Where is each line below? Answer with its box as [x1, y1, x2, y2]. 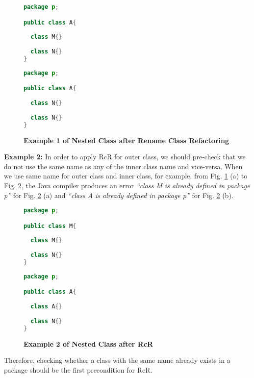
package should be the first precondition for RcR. [4, 364, 152, 375]
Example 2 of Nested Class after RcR [24, 338, 153, 349]
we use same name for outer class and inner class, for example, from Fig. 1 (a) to [4, 171, 248, 181]
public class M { [24, 222, 76, 229]
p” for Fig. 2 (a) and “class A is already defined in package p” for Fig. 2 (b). [4, 190, 233, 200]
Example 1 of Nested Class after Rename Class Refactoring [24, 135, 229, 145]
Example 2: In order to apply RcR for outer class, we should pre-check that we [4, 151, 246, 162]
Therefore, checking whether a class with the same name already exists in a [4, 355, 230, 365]
